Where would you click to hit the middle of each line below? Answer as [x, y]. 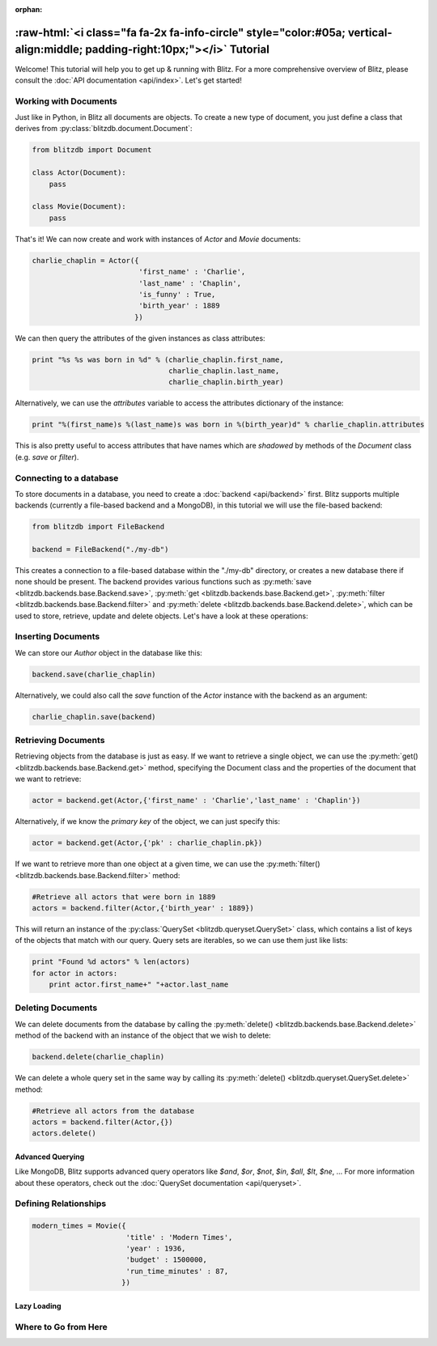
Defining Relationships [61, 1204]
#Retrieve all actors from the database [113, 1110]
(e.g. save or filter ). [47, 456]
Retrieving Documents [60, 741]
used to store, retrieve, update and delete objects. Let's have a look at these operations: [161, 616]
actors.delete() [64, 1134]
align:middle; [49, 50]
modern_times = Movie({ [79, 1226]
